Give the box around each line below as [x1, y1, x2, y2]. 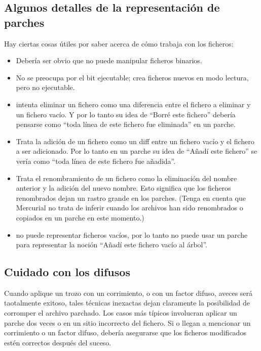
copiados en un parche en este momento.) [16, 212, 144, 223]
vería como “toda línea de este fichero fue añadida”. [16, 155, 176, 166]
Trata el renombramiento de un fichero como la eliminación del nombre [16, 172, 237, 183]
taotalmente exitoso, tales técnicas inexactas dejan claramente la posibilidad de [4, 297, 250, 308]
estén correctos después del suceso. [4, 337, 111, 347]
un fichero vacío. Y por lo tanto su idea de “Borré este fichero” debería [16, 109, 236, 119]
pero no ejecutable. [16, 82, 75, 93]
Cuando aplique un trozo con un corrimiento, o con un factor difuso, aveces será [4, 287, 253, 298]
